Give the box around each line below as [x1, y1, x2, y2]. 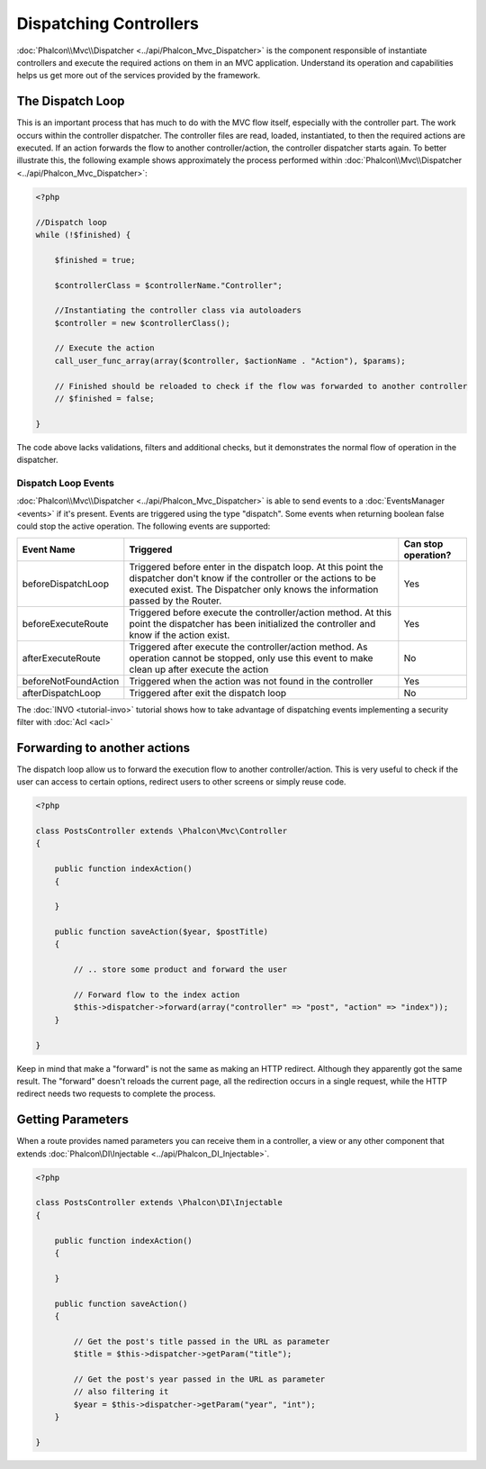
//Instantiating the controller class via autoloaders [54, 305, 301, 315]
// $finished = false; [54, 394, 155, 404]
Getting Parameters [16, 1112, 130, 1128]
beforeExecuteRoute [22, 617, 109, 630]
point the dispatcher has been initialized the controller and [129, 617, 376, 630]
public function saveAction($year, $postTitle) [54, 927, 269, 937]
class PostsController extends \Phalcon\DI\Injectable [35, 1198, 283, 1208]
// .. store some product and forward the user [73, 965, 288, 975]
